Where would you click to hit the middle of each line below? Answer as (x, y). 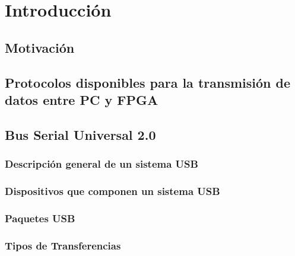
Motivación (40, 47)
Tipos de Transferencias (63, 245)
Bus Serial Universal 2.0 (80, 134)
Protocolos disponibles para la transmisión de (148, 82)
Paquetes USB (40, 218)
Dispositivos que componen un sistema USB (112, 191)
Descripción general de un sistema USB (101, 164)
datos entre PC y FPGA (82, 99)
